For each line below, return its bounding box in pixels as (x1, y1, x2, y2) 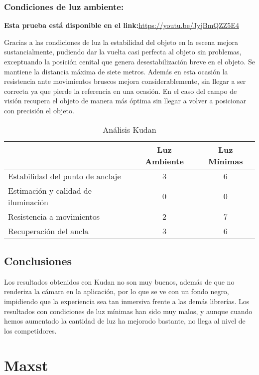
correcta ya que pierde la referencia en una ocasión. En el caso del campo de (4, 85, 237, 96)
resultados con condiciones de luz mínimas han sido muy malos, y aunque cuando (4, 306, 253, 316)
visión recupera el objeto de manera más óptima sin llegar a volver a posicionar (4, 95, 247, 106)
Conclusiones (4, 253, 72, 268)
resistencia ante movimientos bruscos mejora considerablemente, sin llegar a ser (4, 76, 246, 86)
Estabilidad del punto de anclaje (8, 170, 121, 182)
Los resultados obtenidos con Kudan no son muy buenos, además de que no (4, 276, 235, 287)
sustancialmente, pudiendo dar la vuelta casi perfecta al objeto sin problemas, (4, 46, 242, 57)
